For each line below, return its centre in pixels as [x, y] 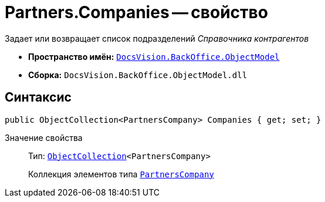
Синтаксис [38, 97]
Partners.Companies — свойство [136, 12]
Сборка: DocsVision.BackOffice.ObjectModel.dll [138, 75]
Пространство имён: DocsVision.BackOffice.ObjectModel [154, 56]
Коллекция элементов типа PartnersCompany [121, 174]
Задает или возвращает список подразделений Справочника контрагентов [157, 38]
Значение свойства [44, 137]
